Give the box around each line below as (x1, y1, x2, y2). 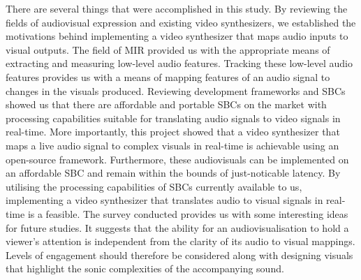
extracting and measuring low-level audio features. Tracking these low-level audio (6, 56, 353, 71)
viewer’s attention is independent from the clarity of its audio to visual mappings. (6, 234, 355, 249)
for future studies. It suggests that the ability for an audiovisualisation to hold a (6, 220, 349, 235)
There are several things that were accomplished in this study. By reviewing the (6, 1, 348, 15)
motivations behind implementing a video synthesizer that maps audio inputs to (6, 29, 348, 43)
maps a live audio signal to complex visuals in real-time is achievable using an (6, 138, 339, 152)
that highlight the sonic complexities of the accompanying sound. (6, 261, 284, 276)
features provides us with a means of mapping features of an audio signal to (6, 69, 330, 84)
